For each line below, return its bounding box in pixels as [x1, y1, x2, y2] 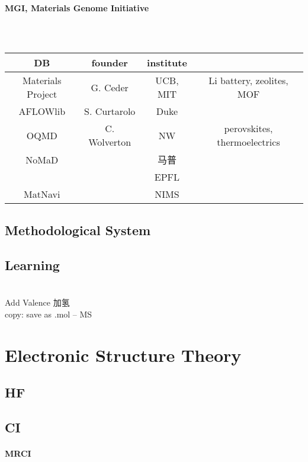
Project [27, 87, 57, 101]
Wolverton [88, 135, 131, 149]
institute [147, 56, 187, 70]
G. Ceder [91, 80, 129, 94]
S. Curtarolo [84, 104, 136, 118]
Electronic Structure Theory [5, 342, 242, 367]
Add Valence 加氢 [5, 296, 70, 309]
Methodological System [5, 220, 151, 239]
